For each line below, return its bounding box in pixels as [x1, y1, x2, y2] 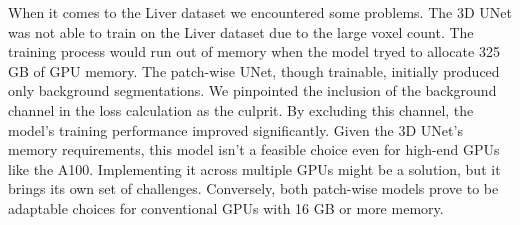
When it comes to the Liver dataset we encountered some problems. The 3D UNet [8, 2, 512, 22]
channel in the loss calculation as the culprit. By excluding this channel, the [8, 99, 474, 120]
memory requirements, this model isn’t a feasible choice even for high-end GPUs [8, 139, 500, 160]
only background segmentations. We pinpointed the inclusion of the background [8, 80, 497, 101]
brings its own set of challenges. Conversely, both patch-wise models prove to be [8, 178, 499, 199]
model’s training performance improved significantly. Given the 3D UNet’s [8, 119, 463, 140]
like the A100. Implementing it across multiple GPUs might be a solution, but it [8, 158, 501, 179]
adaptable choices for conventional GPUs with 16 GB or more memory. [8, 197, 444, 218]
